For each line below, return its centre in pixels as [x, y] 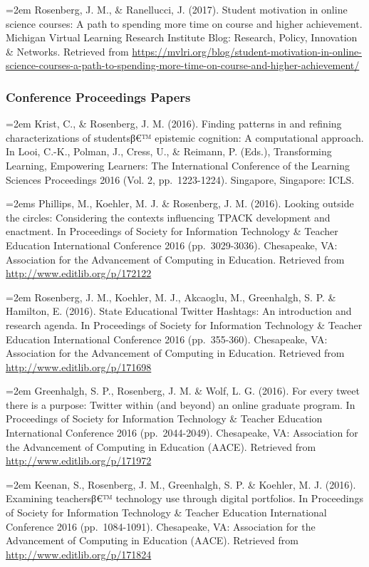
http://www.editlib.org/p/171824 [79, 554]
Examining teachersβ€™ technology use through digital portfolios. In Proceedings [184, 498]
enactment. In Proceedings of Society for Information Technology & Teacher [172, 231]
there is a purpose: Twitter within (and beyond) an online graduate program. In [181, 404]
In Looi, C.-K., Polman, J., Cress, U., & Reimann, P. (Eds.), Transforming [169, 151]
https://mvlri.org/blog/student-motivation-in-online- [247, 51]
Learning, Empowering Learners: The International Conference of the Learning [178, 165]
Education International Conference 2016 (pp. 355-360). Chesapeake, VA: [167, 339]
